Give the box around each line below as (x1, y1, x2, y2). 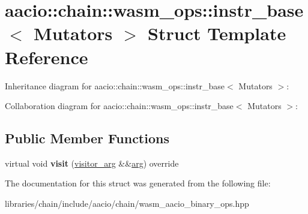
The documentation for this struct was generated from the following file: (5, 177, 271, 189)
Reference (5, 44, 88, 69)
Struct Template (148, 21, 286, 46)
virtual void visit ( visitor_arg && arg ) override (5, 156, 179, 169)
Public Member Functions (5, 129, 169, 147)
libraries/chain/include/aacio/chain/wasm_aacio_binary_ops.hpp (5, 197, 249, 210)
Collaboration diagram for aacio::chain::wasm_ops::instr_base (5, 100, 234, 112)
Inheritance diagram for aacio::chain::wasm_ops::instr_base (5, 79, 225, 92)
